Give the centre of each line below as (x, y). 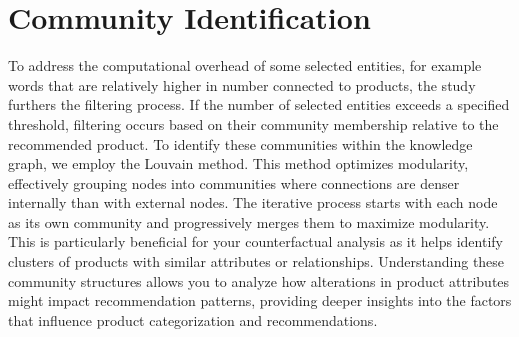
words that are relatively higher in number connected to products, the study (242, 84)
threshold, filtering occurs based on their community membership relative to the (253, 123)
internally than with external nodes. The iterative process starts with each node (253, 202)
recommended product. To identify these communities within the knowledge (240, 143)
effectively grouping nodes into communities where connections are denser (234, 182)
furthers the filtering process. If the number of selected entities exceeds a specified (259, 104)
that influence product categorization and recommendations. (193, 319)
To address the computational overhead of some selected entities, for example (245, 65)
